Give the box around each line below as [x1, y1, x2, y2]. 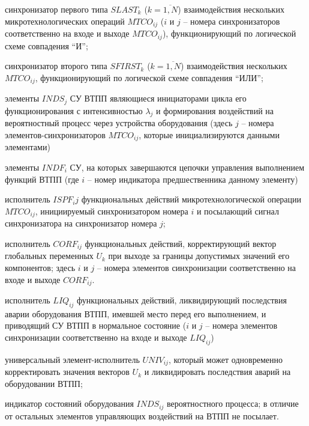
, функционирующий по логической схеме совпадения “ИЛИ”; [35, 71, 263, 84]
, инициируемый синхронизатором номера [35, 204, 188, 217]
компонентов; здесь [5, 261, 76, 273]
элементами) [5, 141, 50, 153]
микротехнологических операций [5, 14, 125, 27]
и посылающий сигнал [196, 204, 279, 217]
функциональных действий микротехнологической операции [81, 193, 302, 205]
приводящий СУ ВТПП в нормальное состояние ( [5, 319, 187, 332]
